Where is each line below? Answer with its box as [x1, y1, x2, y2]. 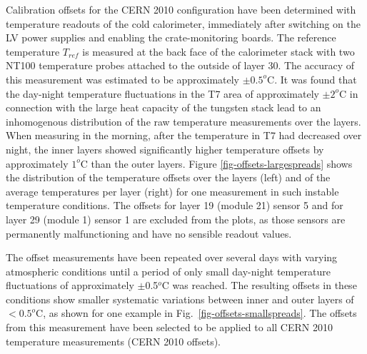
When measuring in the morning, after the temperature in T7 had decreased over [6, 128, 362, 143]
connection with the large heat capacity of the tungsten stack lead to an [6, 100, 321, 115]
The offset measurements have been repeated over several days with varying [6, 250, 338, 265]
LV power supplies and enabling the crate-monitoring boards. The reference [6, 30, 336, 45]
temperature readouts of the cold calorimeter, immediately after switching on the [6, 16, 361, 31]
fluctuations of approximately [6, 278, 134, 293]
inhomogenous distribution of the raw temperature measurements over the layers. [6, 113, 361, 128]
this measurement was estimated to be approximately [6, 71, 240, 86]
